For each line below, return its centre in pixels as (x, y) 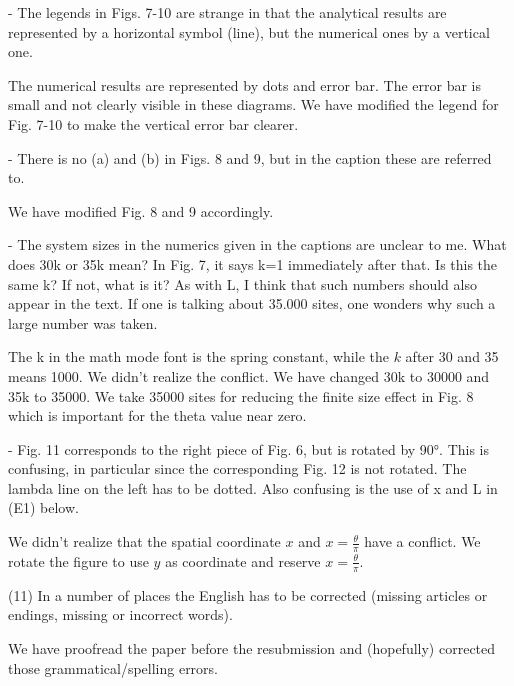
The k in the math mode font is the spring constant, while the (198, 356)
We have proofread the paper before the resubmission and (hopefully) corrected (252, 647)
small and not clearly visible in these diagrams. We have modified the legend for (253, 104)
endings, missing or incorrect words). (120, 614)
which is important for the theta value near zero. (157, 415)
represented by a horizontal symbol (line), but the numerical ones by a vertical (249, 31)
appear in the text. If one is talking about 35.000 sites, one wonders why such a (252, 303)
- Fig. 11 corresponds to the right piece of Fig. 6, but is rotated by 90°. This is (248, 448)
